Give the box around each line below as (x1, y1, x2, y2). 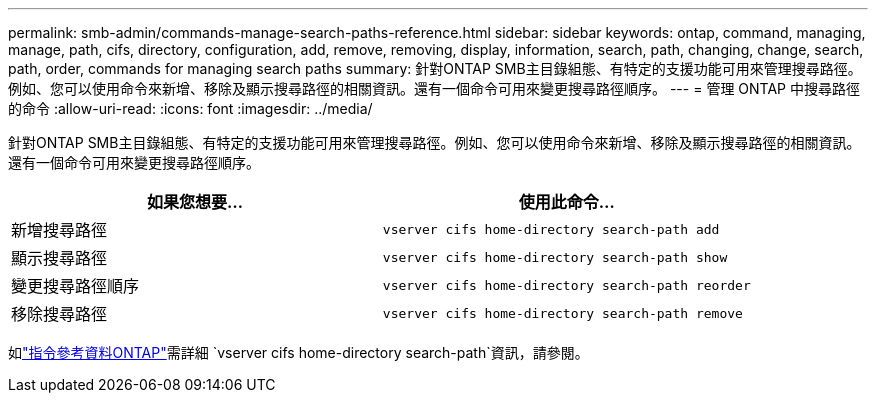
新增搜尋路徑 (11, 220, 108, 240)
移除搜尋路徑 (11, 304, 108, 324)
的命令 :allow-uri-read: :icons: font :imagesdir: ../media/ (8, 100, 373, 117)
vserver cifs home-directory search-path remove (382, 305, 743, 321)
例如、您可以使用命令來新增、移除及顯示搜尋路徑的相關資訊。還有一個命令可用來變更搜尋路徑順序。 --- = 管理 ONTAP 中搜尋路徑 (8, 80, 860, 97)
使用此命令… (518, 192, 615, 212)
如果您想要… (146, 192, 243, 212)
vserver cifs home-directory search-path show (382, 249, 728, 265)
